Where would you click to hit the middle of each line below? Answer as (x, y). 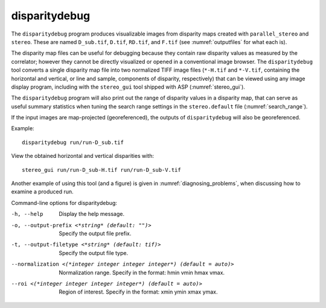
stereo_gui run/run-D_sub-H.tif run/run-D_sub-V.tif (101, 170)
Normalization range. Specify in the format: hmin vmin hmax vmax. (142, 272)
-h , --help (27, 214)
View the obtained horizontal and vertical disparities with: (82, 156)
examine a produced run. (42, 192)
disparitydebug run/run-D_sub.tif (73, 142)
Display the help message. (92, 214)
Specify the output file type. (94, 253)
